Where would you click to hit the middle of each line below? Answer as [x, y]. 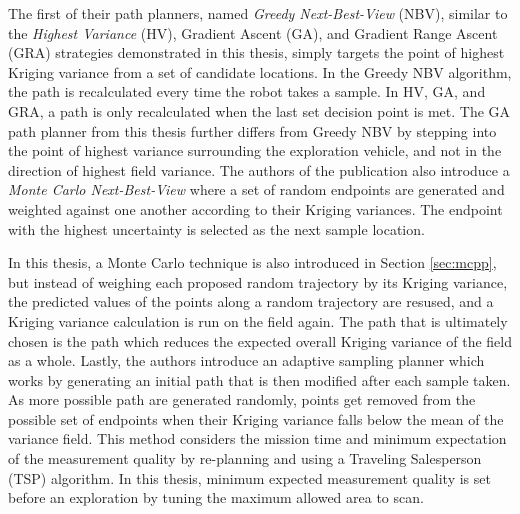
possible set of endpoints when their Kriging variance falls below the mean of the [256, 418]
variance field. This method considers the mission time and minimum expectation [257, 438]
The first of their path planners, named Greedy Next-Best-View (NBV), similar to [258, 13]
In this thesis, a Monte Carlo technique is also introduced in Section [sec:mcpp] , [252, 262]
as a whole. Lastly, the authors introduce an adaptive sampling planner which [246, 360]
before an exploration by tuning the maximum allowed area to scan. [216, 497]
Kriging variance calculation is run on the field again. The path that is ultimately [258, 320]
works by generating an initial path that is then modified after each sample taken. [259, 379]
